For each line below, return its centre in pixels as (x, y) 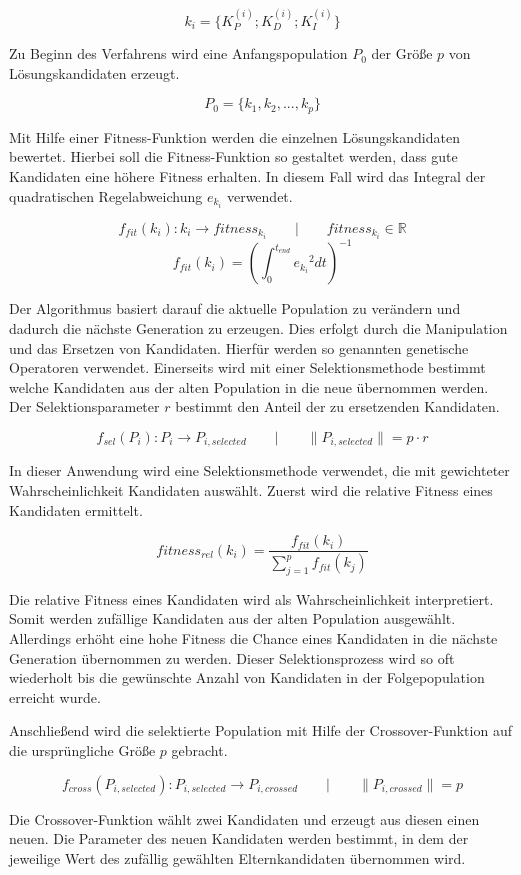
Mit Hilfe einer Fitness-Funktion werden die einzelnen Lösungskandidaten (234, 136)
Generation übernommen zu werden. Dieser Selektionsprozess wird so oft (232, 657)
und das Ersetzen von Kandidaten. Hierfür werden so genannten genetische (239, 347)
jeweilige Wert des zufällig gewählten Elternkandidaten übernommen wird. (237, 857)
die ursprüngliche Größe (82, 750)
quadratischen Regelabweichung (106, 195)
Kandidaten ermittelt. (76, 509)
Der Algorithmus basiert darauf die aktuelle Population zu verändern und (235, 308)
